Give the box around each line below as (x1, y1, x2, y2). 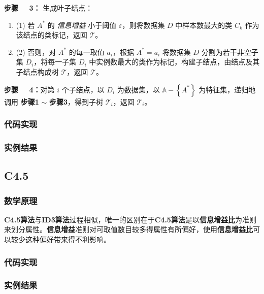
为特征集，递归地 (199, 84, 256, 94)
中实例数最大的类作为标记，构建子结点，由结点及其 (89, 56, 260, 67)
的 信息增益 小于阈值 (47, 19, 117, 30)
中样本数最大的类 (175, 19, 233, 30)
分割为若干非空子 (201, 46, 258, 57)
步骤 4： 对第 (4, 84, 55, 94)
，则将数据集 (122, 19, 165, 30)
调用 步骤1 (4, 96, 39, 107)
